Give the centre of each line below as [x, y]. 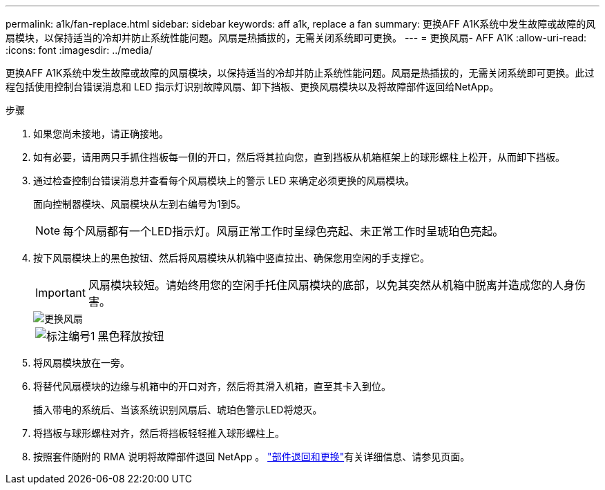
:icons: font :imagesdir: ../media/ [79, 50]
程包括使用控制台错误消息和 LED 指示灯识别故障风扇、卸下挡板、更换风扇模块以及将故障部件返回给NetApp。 [252, 87]
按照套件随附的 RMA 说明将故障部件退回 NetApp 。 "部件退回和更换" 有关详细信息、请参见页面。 [252, 457]
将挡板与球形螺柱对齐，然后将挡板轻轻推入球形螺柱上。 [159, 433]
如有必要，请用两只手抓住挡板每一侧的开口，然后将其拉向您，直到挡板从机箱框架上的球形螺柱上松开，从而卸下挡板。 [299, 157]
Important [60, 293]
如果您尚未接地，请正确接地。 [101, 134]
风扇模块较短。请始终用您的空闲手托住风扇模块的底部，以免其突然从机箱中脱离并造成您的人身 [331, 285]
